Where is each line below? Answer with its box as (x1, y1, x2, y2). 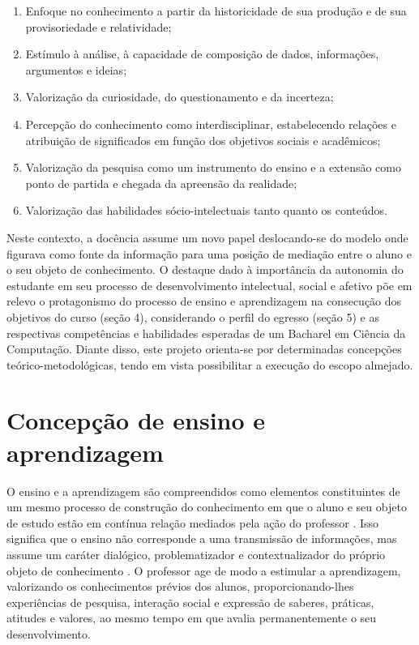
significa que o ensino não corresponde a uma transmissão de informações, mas (6, 530, 397, 547)
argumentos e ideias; (25, 61, 127, 78)
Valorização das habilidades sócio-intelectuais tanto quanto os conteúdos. (25, 202, 387, 219)
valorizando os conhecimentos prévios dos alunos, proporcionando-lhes (6, 578, 354, 595)
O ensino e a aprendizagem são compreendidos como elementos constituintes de (6, 482, 400, 499)
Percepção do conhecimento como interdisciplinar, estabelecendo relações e (25, 115, 396, 132)
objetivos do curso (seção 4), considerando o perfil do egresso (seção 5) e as (6, 308, 379, 325)
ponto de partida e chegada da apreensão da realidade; (25, 174, 297, 191)
